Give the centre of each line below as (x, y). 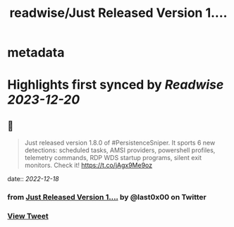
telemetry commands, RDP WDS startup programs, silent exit (113, 158)
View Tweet (28, 216)
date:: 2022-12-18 (33, 179)
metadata (36, 53)
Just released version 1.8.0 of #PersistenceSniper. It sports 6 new (120, 143)
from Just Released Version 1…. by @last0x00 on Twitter (107, 197)
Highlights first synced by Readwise (116, 85)
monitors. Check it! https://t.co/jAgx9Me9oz (88, 165)
